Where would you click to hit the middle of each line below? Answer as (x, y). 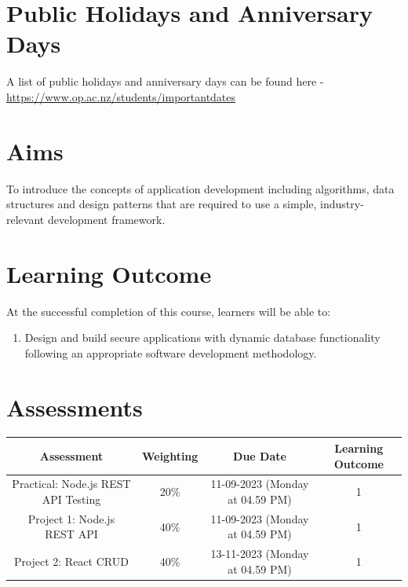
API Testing (71, 499)
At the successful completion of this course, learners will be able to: (169, 311)
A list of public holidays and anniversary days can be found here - (165, 81)
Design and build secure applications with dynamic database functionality (202, 338)
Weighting (170, 455)
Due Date (260, 455)
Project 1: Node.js (71, 518)
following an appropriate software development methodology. (171, 352)
